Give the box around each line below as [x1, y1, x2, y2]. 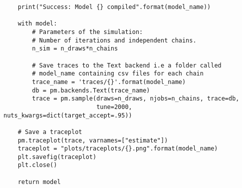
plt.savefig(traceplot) [17, 153, 97, 160]
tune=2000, [96, 103, 132, 110]
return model [17, 178, 61, 185]
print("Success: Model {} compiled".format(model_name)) [17, 3, 211, 10]
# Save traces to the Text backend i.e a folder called [32, 61, 222, 69]
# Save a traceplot [17, 128, 82, 135]
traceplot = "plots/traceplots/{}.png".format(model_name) [17, 145, 218, 152]
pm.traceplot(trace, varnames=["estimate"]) [17, 136, 168, 144]
